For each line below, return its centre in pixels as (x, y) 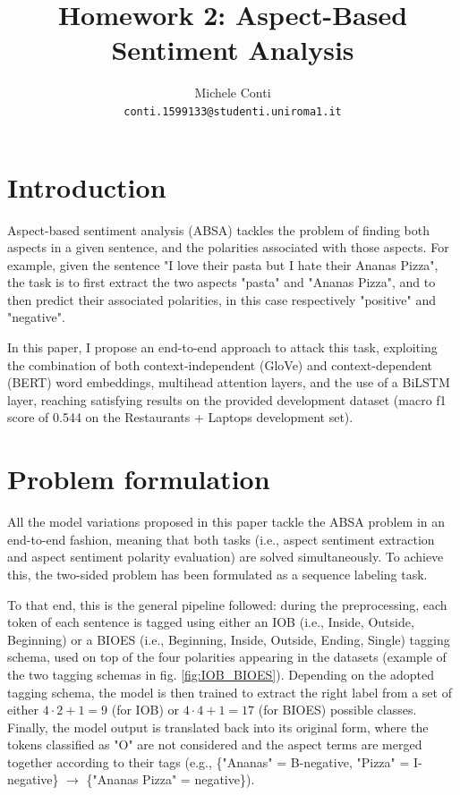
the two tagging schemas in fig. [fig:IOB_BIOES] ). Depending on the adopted (221, 674)
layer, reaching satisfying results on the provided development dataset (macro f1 (227, 399)
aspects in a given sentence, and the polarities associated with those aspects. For (228, 247)
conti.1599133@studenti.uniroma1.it (233, 111)
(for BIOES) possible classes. (337, 710)
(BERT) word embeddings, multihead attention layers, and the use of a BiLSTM (229, 382)
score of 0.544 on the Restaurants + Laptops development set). (180, 417)
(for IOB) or (145, 710)
